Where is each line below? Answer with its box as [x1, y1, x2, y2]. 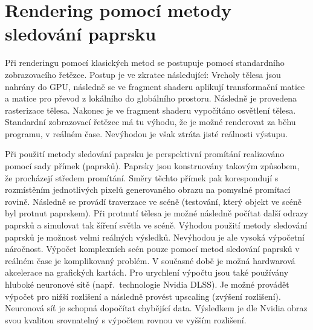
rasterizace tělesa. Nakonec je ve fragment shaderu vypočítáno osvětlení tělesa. [5, 103, 296, 116]
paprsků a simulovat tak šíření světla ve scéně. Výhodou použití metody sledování [5, 219, 308, 231]
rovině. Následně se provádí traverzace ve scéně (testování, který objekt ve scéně [5, 195, 302, 207]
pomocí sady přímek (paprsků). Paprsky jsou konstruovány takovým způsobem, [5, 160, 300, 172]
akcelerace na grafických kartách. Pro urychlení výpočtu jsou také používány [5, 266, 289, 279]
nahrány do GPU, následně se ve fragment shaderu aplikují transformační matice [5, 80, 305, 92]
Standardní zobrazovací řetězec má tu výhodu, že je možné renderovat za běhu [5, 115, 296, 128]
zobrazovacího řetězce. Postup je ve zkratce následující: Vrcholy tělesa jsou [5, 68, 281, 80]
